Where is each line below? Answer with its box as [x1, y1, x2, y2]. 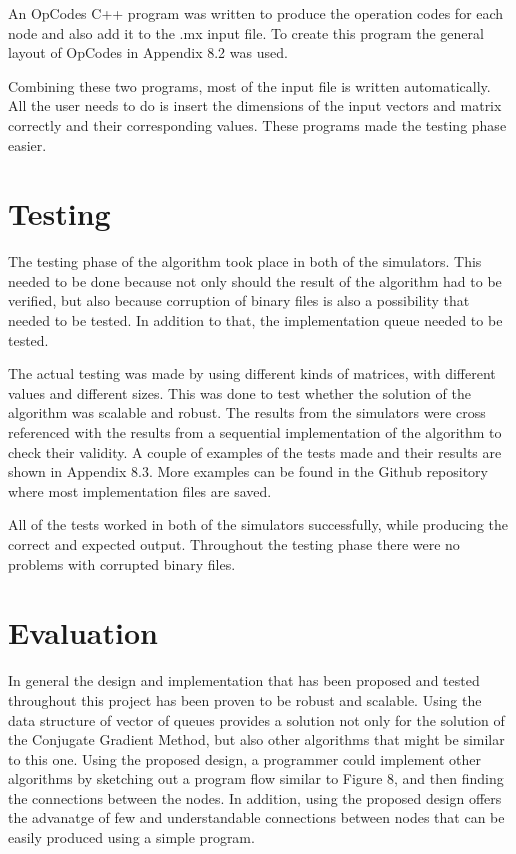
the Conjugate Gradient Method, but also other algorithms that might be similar [8, 729, 505, 750]
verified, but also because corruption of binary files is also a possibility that [8, 290, 470, 311]
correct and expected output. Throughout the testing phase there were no [8, 534, 460, 554]
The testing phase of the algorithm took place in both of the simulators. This [8, 251, 482, 272]
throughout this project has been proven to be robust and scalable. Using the [8, 689, 482, 710]
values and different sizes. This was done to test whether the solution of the [8, 382, 471, 403]
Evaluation [8, 612, 158, 653]
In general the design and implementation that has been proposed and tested [8, 670, 480, 691]
